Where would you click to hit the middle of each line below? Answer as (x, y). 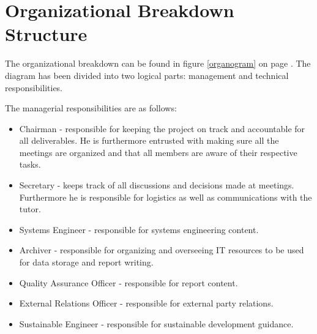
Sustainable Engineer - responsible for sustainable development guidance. (156, 323)
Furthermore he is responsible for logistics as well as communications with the (166, 197)
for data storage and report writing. (86, 262)
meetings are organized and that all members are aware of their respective (158, 152)
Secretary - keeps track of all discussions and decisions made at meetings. (157, 185)
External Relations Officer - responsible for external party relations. (146, 303)
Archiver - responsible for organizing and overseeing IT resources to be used (162, 250)
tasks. (30, 164)
